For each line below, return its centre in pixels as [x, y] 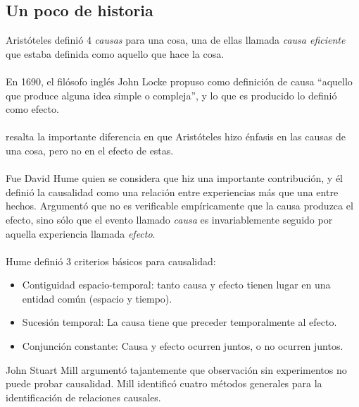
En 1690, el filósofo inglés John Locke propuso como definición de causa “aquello [179, 81]
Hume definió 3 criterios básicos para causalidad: [111, 261]
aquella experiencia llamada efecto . [81, 233]
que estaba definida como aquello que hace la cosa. [115, 53]
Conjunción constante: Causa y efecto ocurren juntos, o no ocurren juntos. [183, 346]
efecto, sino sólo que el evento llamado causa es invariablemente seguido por [169, 219]
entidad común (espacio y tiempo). [97, 298]
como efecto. [32, 109]
